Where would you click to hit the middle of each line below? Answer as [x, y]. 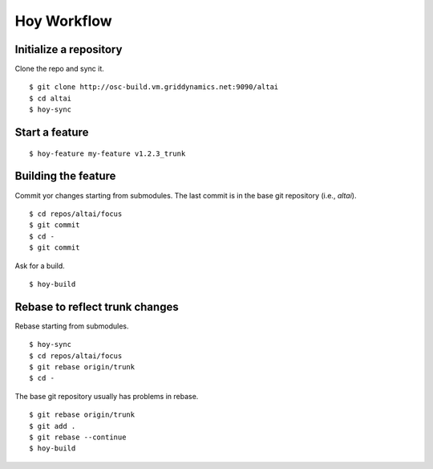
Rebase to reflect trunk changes [97, 306]
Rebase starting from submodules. [72, 326]
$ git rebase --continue [78, 437]
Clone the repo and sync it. [59, 69]
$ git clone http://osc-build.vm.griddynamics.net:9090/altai [154, 87]
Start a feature [52, 133]
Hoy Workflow [63, 21]
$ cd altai [51, 98]
